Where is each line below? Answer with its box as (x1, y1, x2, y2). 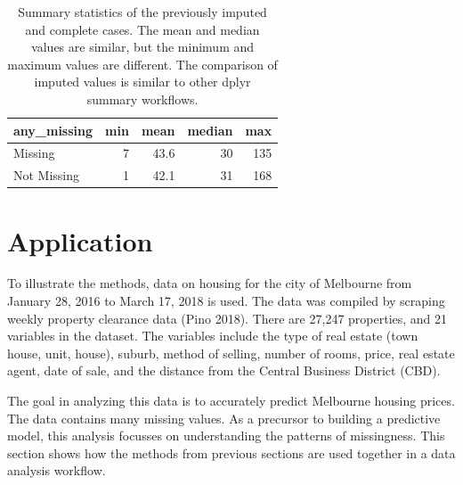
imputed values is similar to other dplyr (34, 72, 251, 91)
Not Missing (13, 166, 80, 185)
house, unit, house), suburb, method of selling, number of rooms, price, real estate (7, 343, 455, 362)
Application (7, 222, 153, 259)
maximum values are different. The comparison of (7, 54, 278, 73)
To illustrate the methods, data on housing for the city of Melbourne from (7, 274, 412, 292)
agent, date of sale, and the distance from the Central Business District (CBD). (7, 361, 441, 380)
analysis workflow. (7, 461, 106, 480)
